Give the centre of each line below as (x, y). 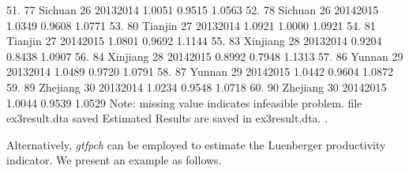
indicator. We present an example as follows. (114, 160)
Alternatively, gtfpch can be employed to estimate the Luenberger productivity (196, 144)
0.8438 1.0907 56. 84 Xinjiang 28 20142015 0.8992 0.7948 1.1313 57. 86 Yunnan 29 (205, 56)
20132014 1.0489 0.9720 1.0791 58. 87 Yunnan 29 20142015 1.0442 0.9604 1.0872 (200, 71)
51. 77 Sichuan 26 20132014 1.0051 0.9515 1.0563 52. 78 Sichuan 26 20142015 (193, 9)
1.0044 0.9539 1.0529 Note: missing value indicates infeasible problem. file (184, 102)
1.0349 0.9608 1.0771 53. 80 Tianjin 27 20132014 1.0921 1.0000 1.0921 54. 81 (191, 25)
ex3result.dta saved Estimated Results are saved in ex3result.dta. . (167, 118)
